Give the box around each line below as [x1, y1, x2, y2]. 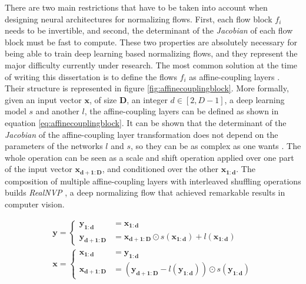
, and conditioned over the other [102, 163, 218, 175]
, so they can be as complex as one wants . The [131, 140, 301, 152]
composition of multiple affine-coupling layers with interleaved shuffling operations [5, 174, 301, 187]
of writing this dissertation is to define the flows [5, 70, 177, 82]
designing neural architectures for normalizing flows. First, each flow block [5, 12, 272, 25]
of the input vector [5, 163, 72, 175]
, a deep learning [224, 93, 285, 105]
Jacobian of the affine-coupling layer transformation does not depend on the [5, 128, 278, 140]
